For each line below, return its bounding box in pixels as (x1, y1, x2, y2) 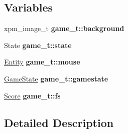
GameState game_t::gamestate (4, 73, 108, 83)
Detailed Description (4, 114, 114, 130)
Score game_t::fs (4, 90, 61, 100)
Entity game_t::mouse (4, 56, 80, 67)
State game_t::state (4, 39, 72, 50)
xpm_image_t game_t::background (4, 23, 124, 33)
